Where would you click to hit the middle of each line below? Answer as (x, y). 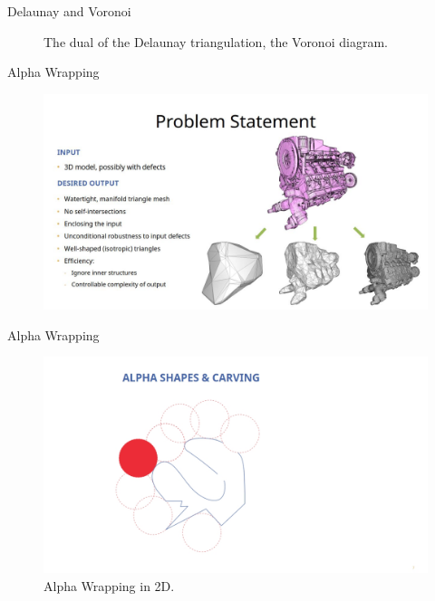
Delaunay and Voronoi (69, 11)
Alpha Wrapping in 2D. (109, 585)
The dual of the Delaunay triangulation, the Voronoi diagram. (216, 41)
